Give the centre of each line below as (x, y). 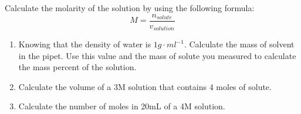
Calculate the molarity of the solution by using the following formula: (130, 8)
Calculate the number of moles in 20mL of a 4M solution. (122, 106)
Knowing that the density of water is (85, 44)
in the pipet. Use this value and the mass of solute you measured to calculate (157, 55)
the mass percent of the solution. (77, 67)
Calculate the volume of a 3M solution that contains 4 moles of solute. (145, 86)
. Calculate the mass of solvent (239, 44)
